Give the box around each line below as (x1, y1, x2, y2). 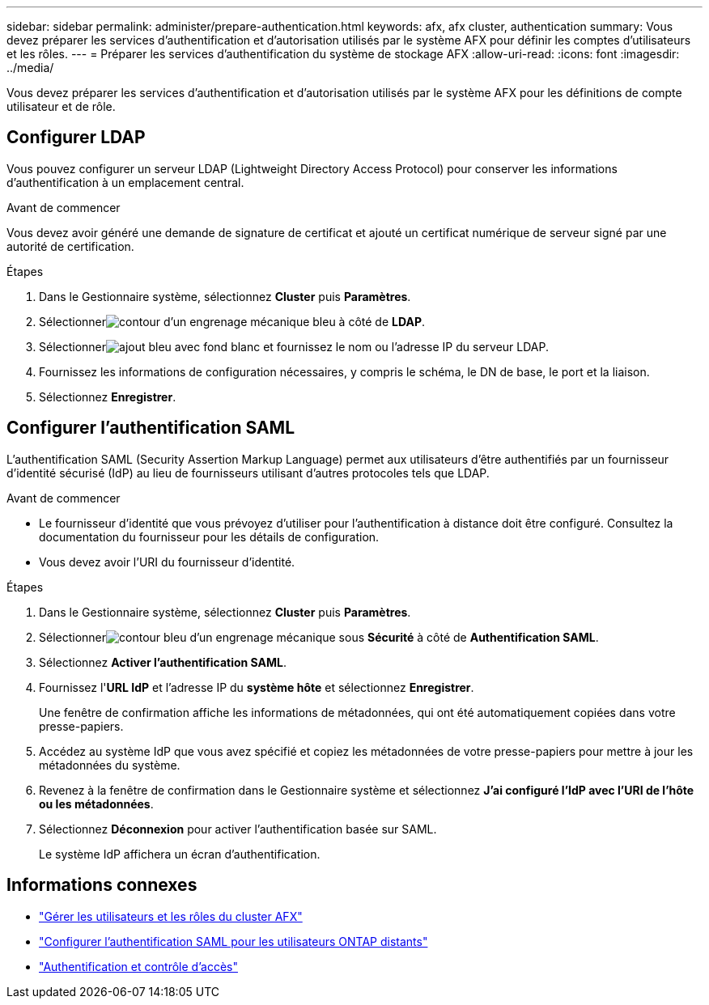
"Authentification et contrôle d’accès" (39, 959, 238, 973)
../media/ (6, 61, 54, 74)
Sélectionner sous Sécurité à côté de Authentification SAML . (39, 630, 599, 644)
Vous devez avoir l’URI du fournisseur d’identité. (39, 554, 295, 569)
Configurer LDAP (6, 127, 146, 148)
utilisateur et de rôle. (6, 100, 116, 113)
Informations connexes (6, 875, 197, 896)
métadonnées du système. (39, 757, 180, 772)
